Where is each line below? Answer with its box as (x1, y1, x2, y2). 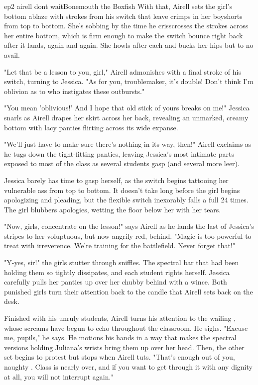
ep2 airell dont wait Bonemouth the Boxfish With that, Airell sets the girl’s (4, 1, 233, 11)
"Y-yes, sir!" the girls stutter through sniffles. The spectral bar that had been (4, 257, 239, 268)
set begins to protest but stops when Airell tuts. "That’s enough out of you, (4, 352, 235, 362)
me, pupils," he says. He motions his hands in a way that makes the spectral (4, 332, 237, 343)
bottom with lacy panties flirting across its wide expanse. (4, 122, 178, 132)
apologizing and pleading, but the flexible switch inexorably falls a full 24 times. (4, 194, 249, 205)
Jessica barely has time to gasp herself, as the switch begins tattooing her (4, 175, 229, 185)
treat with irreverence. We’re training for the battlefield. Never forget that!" (4, 240, 236, 251)
